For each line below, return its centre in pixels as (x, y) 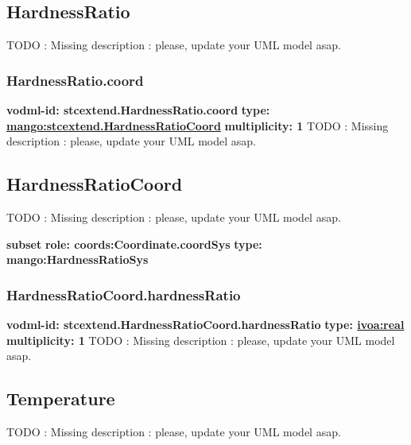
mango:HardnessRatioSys (78, 259)
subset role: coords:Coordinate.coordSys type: (134, 244)
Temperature (61, 399)
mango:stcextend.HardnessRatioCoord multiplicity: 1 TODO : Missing (198, 125)
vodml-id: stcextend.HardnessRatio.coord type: (138, 110)
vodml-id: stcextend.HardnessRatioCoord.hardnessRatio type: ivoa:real (205, 324)
